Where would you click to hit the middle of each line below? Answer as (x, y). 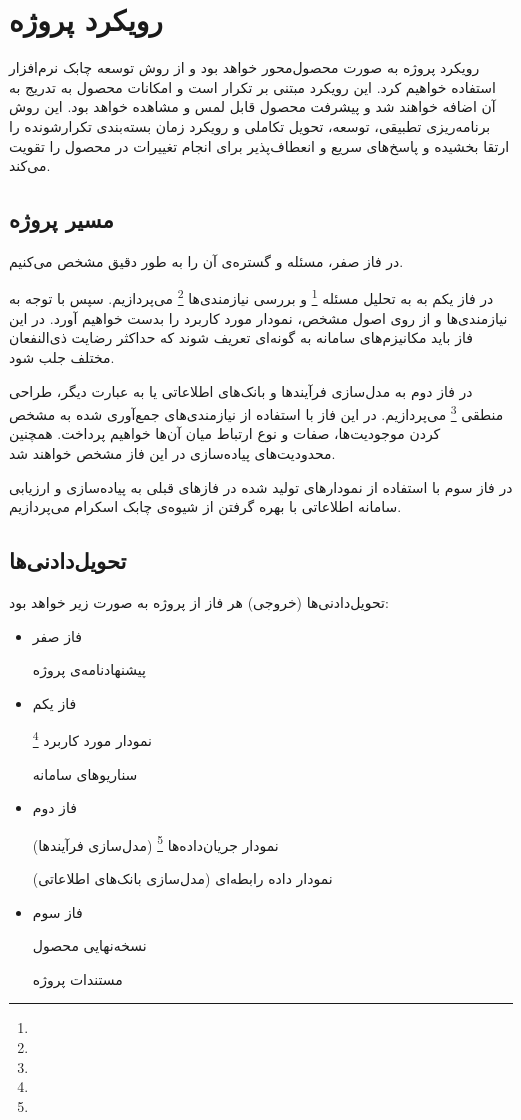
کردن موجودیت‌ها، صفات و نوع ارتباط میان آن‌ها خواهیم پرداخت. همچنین (225, 433)
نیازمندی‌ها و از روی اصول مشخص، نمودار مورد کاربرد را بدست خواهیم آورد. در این (258, 317)
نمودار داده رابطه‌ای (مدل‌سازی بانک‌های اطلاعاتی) (182, 878)
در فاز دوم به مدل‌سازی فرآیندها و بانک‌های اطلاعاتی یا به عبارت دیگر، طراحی (241, 390)
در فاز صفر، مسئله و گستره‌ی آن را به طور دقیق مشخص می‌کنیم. (206, 260)
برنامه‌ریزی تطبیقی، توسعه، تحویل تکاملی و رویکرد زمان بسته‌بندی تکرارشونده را (250, 125)
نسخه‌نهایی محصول (89, 945)
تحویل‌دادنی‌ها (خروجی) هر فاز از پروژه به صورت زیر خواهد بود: (199, 601)
